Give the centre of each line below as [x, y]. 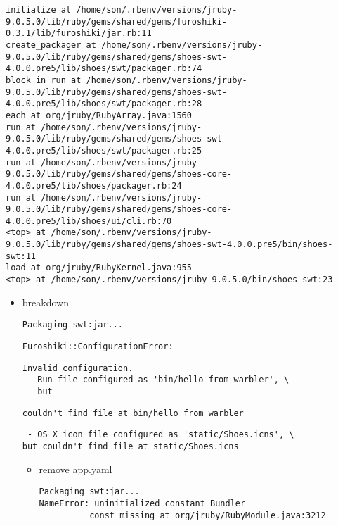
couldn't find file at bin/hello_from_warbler [133, 413]
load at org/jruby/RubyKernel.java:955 [99, 268]
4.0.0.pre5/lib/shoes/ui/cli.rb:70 [89, 221]
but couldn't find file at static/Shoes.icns [130, 446]
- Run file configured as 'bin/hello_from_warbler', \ [158, 380]
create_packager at [51, 45]
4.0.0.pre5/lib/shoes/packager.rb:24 [94, 186]
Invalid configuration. [78, 368]
